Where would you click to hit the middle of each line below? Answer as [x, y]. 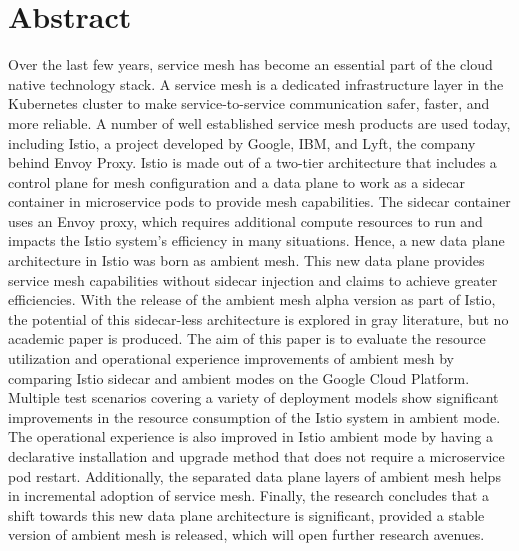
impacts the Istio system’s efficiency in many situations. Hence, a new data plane [256, 240]
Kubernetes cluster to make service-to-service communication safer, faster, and [249, 103]
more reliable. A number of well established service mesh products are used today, [259, 122]
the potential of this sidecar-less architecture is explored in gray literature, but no [258, 318]
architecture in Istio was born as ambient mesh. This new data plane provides [246, 260]
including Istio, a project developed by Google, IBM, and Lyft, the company [242, 142]
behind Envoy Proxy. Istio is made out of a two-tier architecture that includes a [252, 162]
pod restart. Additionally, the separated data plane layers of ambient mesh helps [254, 475]
